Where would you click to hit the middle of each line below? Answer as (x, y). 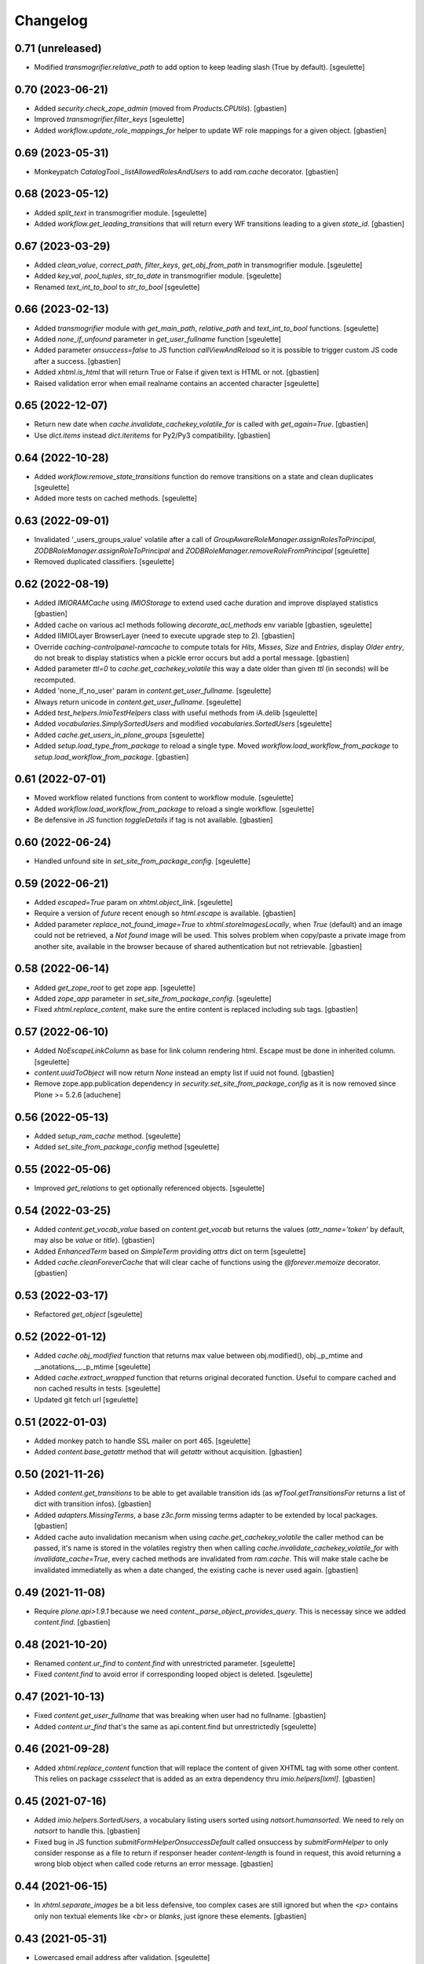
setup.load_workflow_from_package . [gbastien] (111, 757)
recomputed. (55, 680)
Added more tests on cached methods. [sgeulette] (116, 498)
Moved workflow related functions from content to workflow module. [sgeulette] (164, 798)
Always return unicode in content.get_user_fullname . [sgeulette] (138, 702)
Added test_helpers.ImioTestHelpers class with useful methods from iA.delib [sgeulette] (176, 713)
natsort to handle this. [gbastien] (87, 1831)
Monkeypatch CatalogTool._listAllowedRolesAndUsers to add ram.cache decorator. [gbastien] (186, 171)
